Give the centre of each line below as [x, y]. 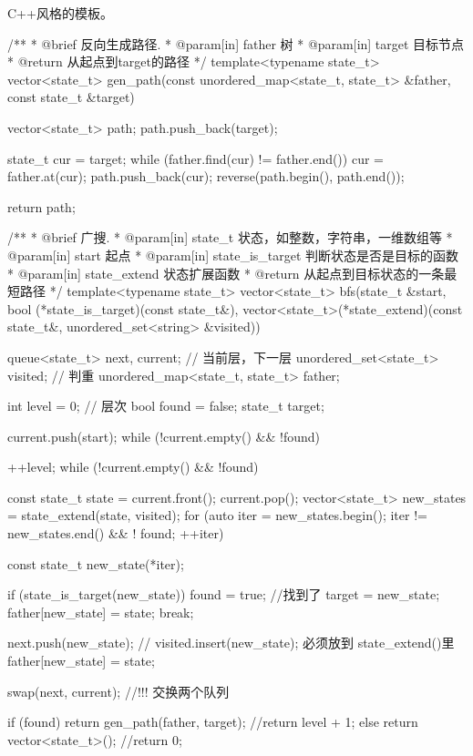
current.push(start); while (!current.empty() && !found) [164, 436]
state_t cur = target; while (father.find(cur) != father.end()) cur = [195, 158]
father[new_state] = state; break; [101, 612]
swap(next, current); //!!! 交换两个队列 [118, 691]
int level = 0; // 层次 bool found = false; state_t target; [166, 406]
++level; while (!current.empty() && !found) [133, 467]
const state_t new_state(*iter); [96, 563]
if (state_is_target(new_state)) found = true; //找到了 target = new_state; [224, 594]
